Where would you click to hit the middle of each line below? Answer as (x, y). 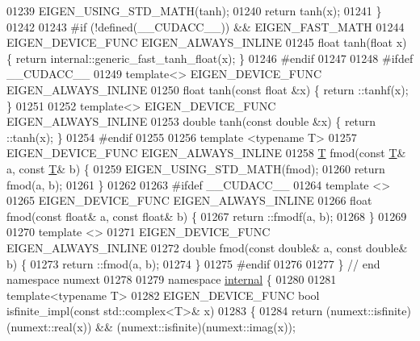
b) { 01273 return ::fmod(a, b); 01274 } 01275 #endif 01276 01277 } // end (193, 263)
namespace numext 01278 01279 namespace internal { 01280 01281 (172, 279)
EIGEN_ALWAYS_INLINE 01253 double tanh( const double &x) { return (191, 121)
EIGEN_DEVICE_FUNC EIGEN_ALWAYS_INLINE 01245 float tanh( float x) (207, 42)
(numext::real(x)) (49, 326)
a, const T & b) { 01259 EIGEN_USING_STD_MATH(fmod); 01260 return (196, 168)
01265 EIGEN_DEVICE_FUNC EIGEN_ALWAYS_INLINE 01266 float (189, 200)
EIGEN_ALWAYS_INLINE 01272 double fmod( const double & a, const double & (207, 247)
